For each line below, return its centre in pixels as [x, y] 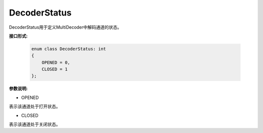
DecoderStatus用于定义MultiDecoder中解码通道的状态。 [65, 27]
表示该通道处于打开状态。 [35, 106]
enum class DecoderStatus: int [69, 49]
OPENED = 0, [56, 62]
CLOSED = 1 [55, 69]
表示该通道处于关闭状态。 [35, 124]
